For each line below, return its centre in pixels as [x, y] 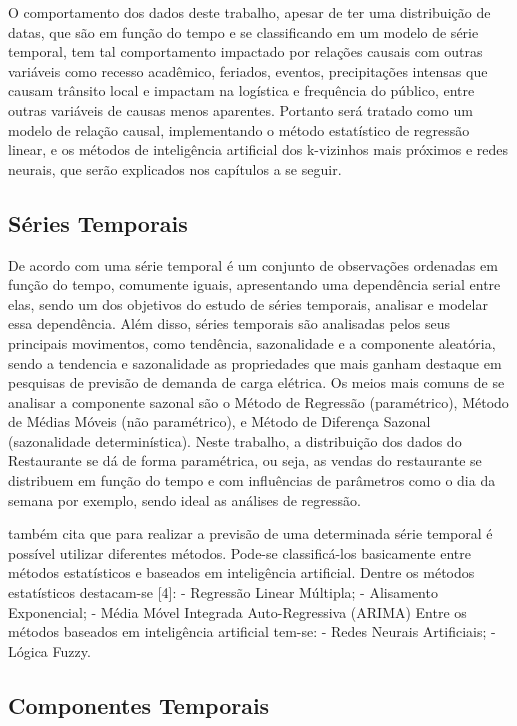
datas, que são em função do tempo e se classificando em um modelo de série [243, 31]
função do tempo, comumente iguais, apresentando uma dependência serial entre [254, 284]
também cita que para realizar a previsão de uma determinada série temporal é [250, 533]
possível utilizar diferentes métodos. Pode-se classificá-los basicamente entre [239, 552]
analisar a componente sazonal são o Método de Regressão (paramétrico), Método [258, 401]
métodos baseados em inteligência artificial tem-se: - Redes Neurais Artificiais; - [252, 631]
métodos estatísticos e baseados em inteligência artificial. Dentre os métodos [241, 572]
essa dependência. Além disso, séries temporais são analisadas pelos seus [229, 323]
